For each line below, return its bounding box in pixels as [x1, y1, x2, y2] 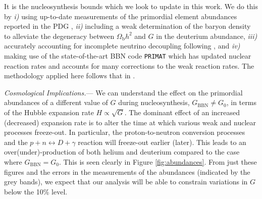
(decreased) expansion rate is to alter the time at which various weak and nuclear [4, 117, 256, 127]
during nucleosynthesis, [118, 97, 190, 108]
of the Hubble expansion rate [4, 107, 94, 117]
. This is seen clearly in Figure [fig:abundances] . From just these [59, 156, 257, 167]
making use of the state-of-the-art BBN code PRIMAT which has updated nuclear [4, 50, 251, 61]
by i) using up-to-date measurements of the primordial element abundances [4, 11, 237, 21]
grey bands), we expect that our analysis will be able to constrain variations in [4, 176, 248, 187]
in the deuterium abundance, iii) [156, 30, 257, 41]
